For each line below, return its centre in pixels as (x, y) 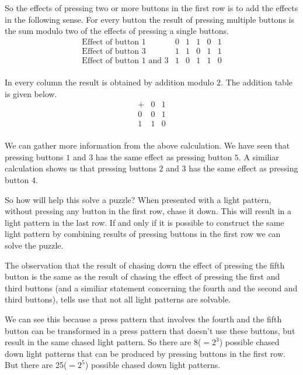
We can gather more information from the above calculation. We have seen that (147, 145)
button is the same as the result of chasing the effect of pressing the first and (142, 276)
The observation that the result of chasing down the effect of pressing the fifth (145, 265)
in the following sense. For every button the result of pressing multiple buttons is (149, 19)
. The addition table (257, 82)
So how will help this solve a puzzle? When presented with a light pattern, (138, 199)
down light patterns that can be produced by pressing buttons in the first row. (145, 353)
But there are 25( (36, 365)
